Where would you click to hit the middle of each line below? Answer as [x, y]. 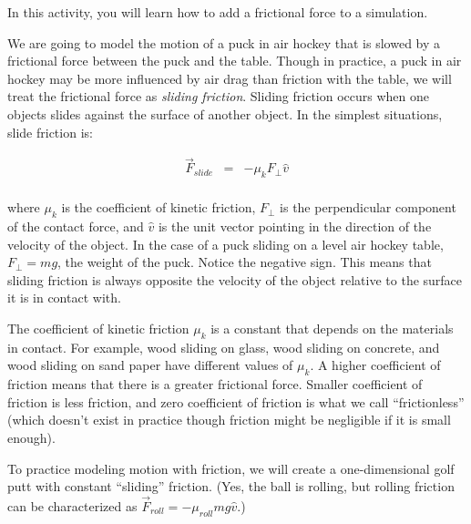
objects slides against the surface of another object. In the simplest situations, [225, 113]
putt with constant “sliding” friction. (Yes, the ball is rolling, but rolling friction [231, 486]
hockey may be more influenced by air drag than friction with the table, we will [230, 78]
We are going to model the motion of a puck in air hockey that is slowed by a [224, 42]
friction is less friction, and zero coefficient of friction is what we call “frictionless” [236, 401]
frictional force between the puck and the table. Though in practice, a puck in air [235, 61]
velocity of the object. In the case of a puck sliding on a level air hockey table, [225, 244]
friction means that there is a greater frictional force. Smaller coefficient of [215, 384]
